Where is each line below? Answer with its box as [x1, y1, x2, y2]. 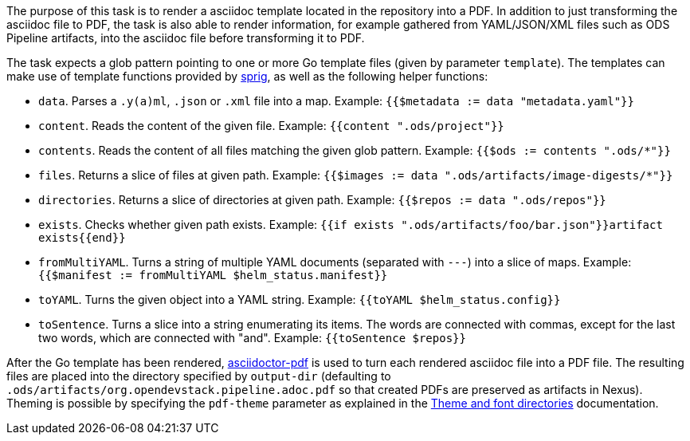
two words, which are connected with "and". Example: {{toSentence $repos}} [38, 331, 466, 345]
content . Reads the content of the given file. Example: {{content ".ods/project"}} [38, 119, 504, 132]
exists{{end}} [38, 231, 126, 244]
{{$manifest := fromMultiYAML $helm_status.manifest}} [38, 269, 388, 282]
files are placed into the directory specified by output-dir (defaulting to [6, 369, 391, 383]
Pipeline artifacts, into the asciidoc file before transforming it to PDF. [6, 31, 365, 45]
